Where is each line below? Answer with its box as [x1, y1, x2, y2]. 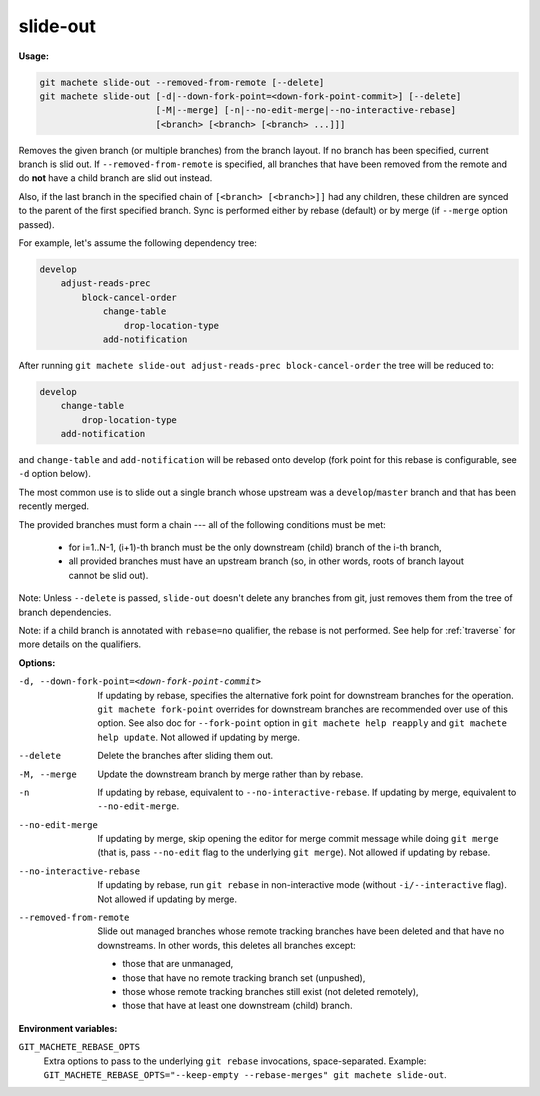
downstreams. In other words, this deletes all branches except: [97, 939, 357, 951]
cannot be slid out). [68, 569, 149, 581]
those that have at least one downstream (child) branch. [122, 1000, 353, 1012]
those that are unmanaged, [122, 958, 234, 970]
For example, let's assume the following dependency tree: [18, 237, 257, 249]
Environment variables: [18, 1022, 118, 1034]
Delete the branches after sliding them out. [97, 750, 274, 762]
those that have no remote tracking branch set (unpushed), [122, 971, 366, 984]
